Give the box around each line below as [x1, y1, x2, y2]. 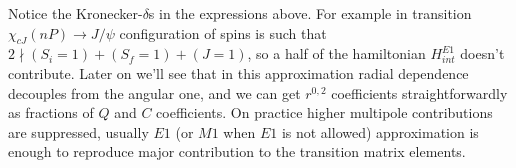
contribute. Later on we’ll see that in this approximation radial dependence [8, 62, 469, 83]
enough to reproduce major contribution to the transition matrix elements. [8, 141, 466, 162]
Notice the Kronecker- [8, 3, 143, 23]
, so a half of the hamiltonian [247, 43, 426, 64]
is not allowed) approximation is [281, 121, 479, 142]
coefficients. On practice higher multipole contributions [156, 102, 493, 123]
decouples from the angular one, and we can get [8, 82, 301, 103]
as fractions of [8, 102, 94, 123]
